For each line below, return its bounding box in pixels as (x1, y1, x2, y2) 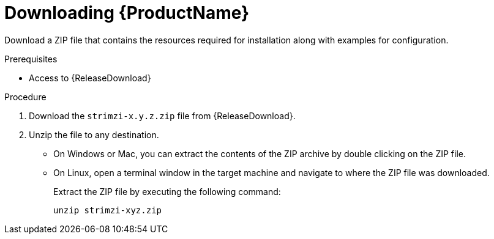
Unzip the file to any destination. (29, 129, 159, 140)
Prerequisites (4, 53, 58, 64)
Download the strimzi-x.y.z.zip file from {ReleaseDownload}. (29, 110, 296, 121)
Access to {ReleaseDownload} (29, 72, 151, 83)
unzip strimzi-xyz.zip (53, 205, 162, 215)
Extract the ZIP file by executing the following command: (53, 186, 281, 197)
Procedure (4, 91, 47, 102)
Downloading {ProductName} (4, 2, 250, 23)
